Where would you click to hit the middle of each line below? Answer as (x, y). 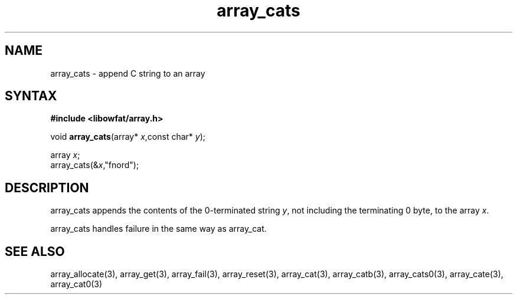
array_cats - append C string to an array (128, 73)
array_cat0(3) (76, 284)
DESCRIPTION (47, 188)
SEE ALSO (35, 251)
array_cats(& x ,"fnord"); (95, 165)
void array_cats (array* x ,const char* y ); (128, 137)
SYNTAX (31, 96)
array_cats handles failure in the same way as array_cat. (158, 229)
